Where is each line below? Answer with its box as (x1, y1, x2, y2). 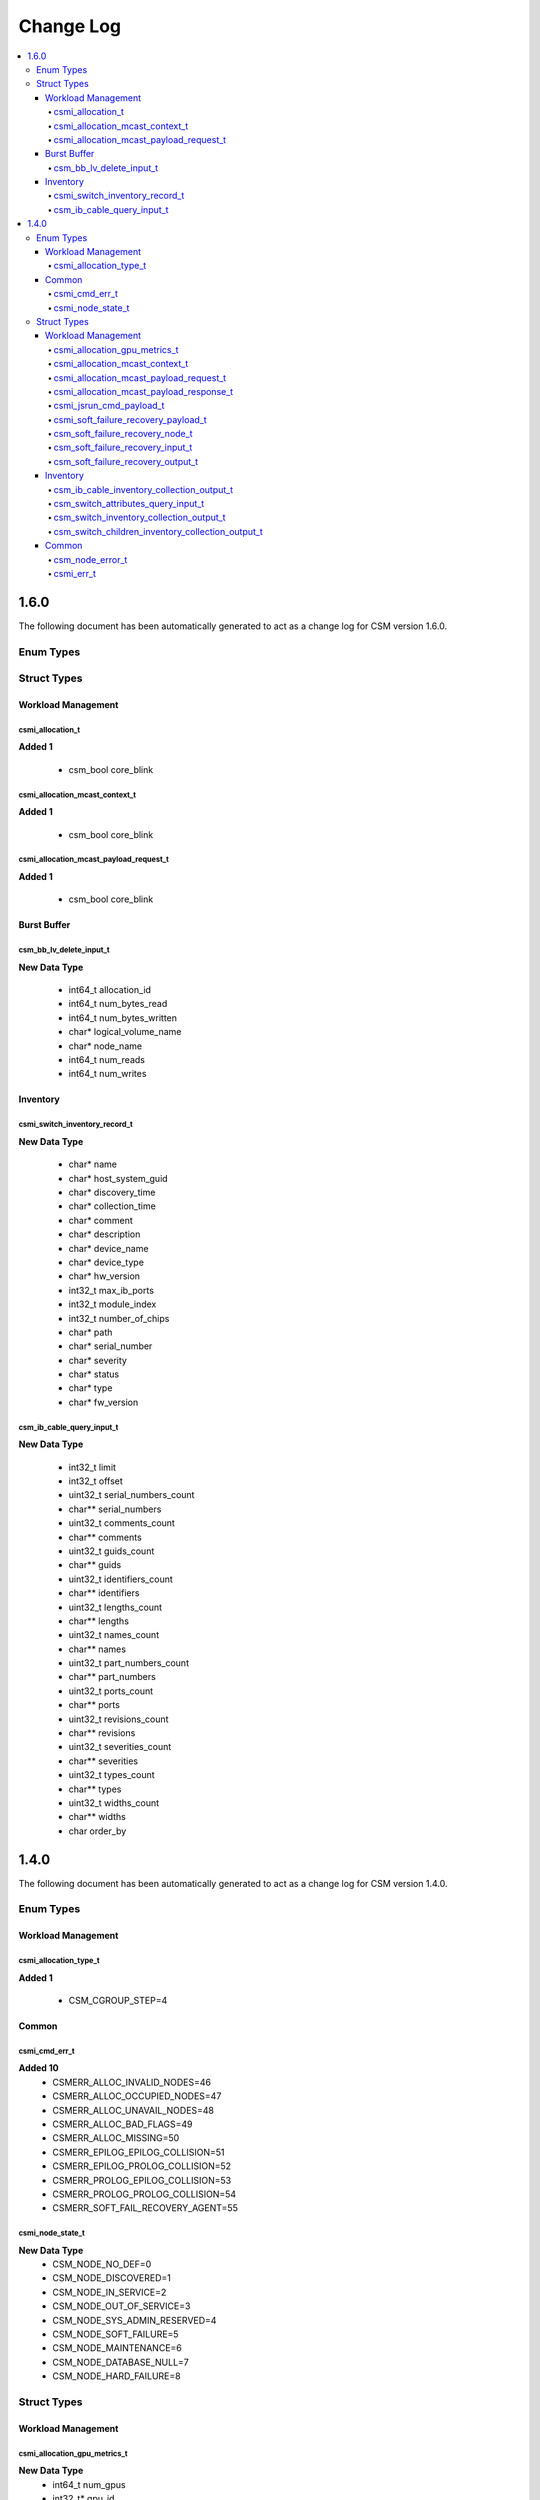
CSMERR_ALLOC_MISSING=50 (52, 2132, 180, 2144)
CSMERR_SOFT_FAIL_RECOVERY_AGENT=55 (52, 2202, 239, 2214)
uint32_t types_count (68, 1769, 155, 1781)
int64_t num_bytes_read (68, 998, 168, 1010)
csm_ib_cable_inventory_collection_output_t (53, 483, 234, 495)
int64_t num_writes (68, 1068, 147, 1080)
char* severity (68, 1354, 127, 1366)
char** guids (68, 1559, 122, 1571)
